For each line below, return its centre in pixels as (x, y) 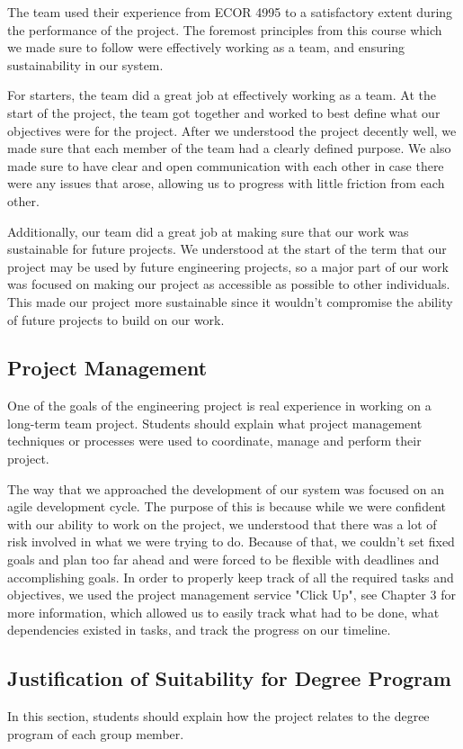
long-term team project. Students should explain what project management (215, 423)
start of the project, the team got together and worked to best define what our (224, 112)
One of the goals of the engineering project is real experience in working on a (219, 406)
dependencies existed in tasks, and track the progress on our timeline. (199, 630)
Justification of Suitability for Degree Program (229, 678)
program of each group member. (96, 733)
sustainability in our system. (85, 64)
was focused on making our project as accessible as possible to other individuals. (229, 284)
